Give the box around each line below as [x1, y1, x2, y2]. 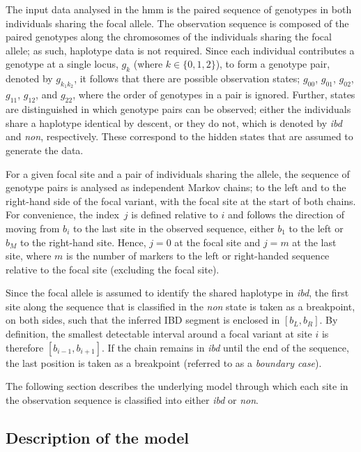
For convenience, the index [6, 207, 119, 222]
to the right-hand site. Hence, [20, 234, 146, 249]
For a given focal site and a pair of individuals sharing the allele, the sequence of [6, 166, 350, 181]
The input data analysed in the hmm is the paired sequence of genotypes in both [6, 2, 352, 16]
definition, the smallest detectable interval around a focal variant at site [6, 326, 312, 341]
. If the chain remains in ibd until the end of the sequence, [102, 340, 349, 354]
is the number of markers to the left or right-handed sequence [66, 248, 330, 263]
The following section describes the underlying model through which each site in [6, 379, 348, 393]
